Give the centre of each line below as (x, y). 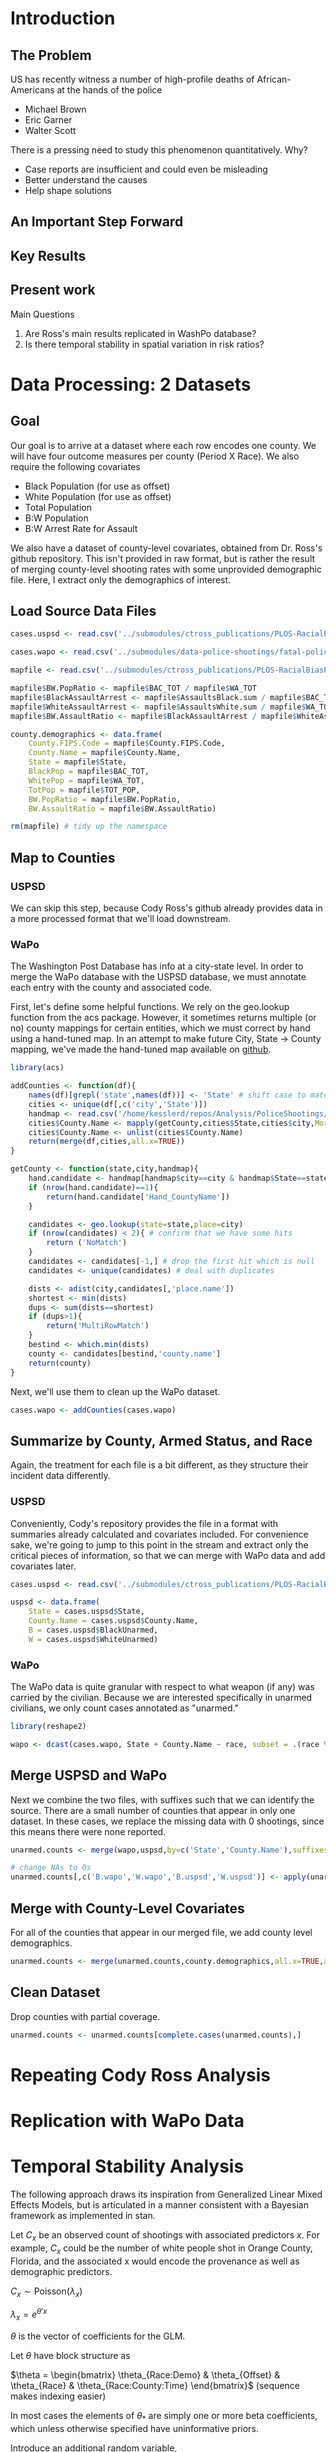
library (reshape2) (48, 1727)
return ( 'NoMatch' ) (87, 1243)
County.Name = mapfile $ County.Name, (105, 753)
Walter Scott (50, 130)
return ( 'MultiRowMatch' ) (98, 1326)
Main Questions (42, 314)
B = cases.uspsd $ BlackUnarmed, (93, 1630)
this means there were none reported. (88, 1831)
